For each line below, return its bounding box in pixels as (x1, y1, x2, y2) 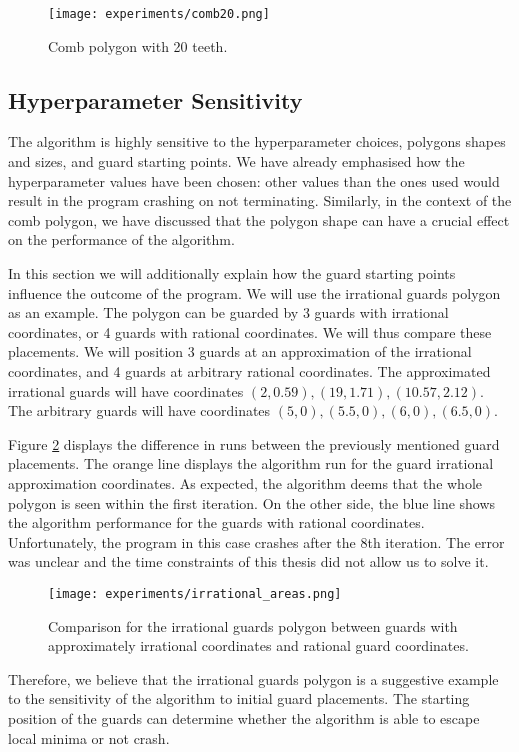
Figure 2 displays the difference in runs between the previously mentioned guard (8, 433, 500, 454)
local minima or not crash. (8, 727, 170, 748)
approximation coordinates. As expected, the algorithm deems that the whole (8, 472, 483, 493)
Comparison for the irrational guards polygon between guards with (48, 615, 458, 636)
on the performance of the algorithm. (8, 229, 235, 250)
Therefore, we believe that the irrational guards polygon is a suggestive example (8, 668, 499, 689)
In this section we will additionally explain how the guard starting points (8, 263, 456, 284)
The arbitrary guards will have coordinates (8, 400, 271, 421)
